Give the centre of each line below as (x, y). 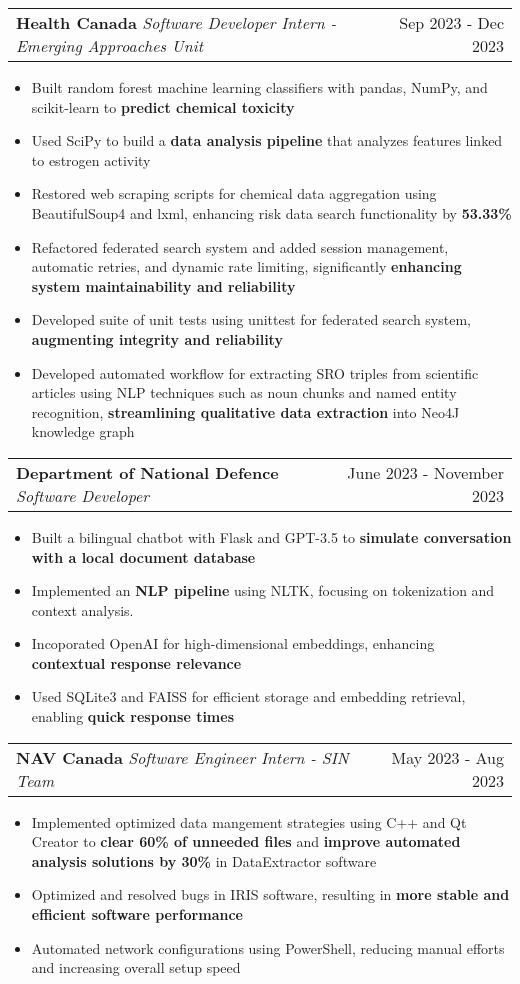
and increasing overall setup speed (136, 967)
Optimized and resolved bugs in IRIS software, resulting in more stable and (270, 894)
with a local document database (143, 556)
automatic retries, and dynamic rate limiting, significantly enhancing (246, 266)
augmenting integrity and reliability (157, 338)
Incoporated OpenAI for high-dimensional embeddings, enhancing (233, 643)
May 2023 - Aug (447, 757)
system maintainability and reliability (163, 285)
